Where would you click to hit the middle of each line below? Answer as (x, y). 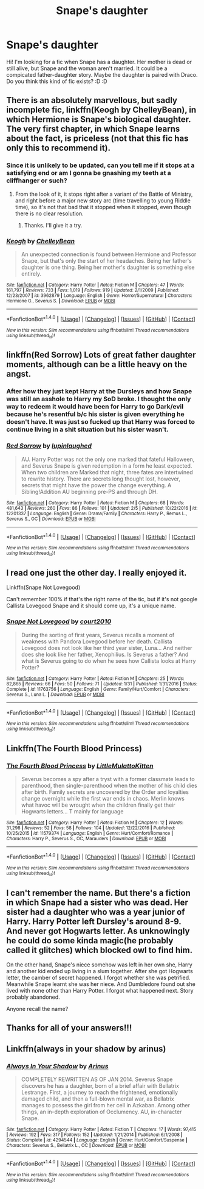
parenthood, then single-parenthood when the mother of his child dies (109, 786)
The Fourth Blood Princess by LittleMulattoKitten (80, 766)
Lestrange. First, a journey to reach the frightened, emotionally (99, 1093)
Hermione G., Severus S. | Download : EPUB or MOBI (61, 301)
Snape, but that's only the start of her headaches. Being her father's (107, 260)
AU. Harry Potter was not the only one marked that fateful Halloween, (108, 459)
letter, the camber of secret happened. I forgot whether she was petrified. (98, 978)
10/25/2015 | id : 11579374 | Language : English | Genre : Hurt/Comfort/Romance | (90, 834)
